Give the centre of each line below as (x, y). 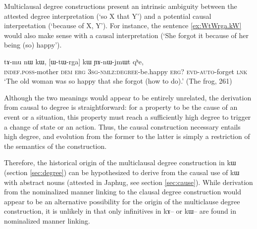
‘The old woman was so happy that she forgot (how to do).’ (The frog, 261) (118, 81)
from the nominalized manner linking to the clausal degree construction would (123, 192)
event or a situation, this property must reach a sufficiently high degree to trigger (128, 116)
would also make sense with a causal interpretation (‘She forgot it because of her (127, 35)
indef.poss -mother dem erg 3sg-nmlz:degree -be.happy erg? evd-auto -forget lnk (126, 71)
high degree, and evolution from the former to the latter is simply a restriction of (127, 136)
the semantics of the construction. (55, 146)
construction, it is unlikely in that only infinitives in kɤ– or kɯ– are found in (120, 211)
